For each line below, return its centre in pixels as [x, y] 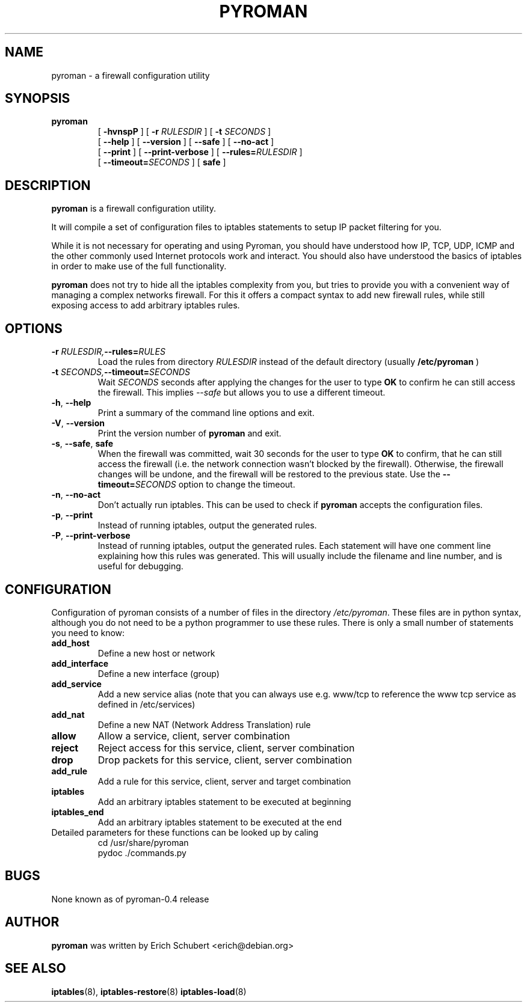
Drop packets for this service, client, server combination [225, 760]
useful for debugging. [140, 566]
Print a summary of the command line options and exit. [206, 413]
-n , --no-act [76, 495]
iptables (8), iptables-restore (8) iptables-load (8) [149, 991]
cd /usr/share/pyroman [143, 842]
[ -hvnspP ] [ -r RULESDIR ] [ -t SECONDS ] [184, 132]
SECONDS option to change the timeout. [215, 485]
